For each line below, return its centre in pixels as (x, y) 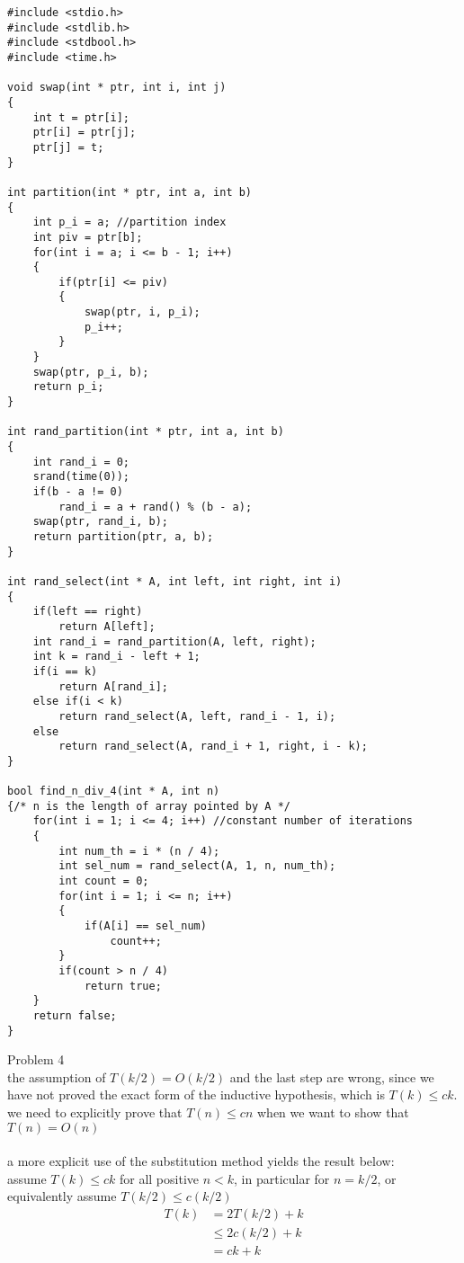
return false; (75, 1015)
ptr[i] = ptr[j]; (85, 133)
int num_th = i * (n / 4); (139, 851)
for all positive (159, 1178)
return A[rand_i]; (113, 686)
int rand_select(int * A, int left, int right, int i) (175, 581)
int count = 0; (104, 881)
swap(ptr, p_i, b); (91, 372)
